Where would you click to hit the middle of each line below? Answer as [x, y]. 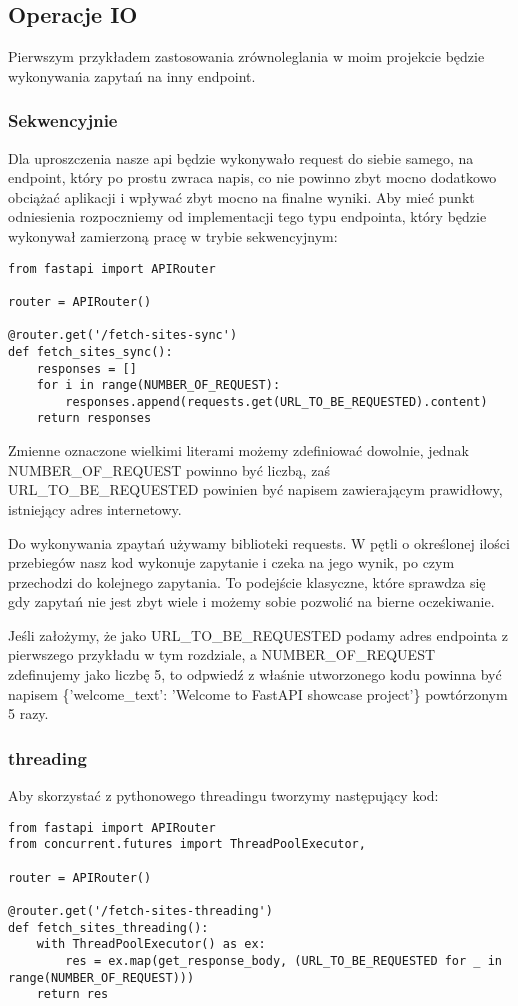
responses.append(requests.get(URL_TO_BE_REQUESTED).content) [276, 401]
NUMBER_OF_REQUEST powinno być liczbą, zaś [169, 469]
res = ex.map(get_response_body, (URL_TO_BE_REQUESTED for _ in [283, 960]
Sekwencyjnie [63, 120]
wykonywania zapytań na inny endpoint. [132, 75]
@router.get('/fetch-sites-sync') [123, 335]
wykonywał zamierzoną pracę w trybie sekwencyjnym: [173, 235]
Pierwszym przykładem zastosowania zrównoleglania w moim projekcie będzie [246, 56]
